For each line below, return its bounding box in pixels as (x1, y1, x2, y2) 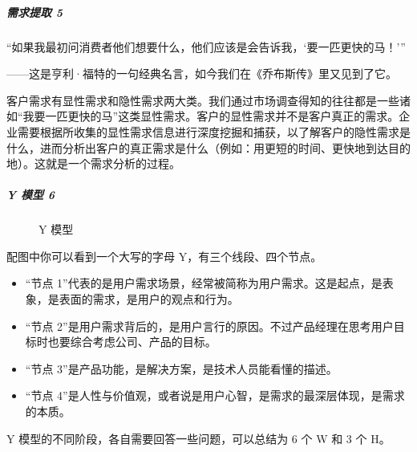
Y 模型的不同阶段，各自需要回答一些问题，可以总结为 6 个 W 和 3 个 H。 (6, 430, 391, 446)
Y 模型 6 (6, 186, 55, 203)
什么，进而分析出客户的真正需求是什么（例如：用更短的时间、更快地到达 (6, 139, 388, 156)
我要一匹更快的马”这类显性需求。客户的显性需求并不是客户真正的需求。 (22, 108, 399, 124)
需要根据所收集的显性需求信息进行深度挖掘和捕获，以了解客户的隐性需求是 (17, 123, 411, 140)
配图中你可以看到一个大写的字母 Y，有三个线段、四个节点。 (6, 247, 322, 264)
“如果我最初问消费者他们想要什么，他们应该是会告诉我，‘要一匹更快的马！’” (6, 38, 406, 55)
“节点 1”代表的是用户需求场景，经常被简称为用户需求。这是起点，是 (25, 275, 383, 291)
